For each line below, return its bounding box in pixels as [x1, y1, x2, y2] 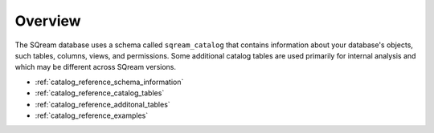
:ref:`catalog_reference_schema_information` [35, 77, 184, 87]
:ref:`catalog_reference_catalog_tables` [35, 88, 165, 98]
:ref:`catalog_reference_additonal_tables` [35, 99, 170, 109]
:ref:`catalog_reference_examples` [35, 111, 149, 120]
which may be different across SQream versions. [14, 62, 177, 72]
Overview [14, 12, 81, 30]
